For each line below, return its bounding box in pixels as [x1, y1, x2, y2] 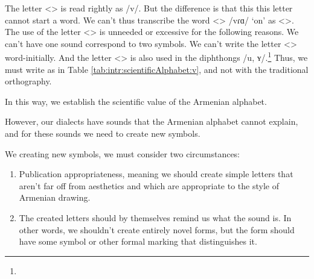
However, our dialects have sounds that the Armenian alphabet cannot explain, [5, 115, 298, 128]
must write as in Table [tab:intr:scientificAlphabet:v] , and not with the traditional [5, 63, 309, 75]
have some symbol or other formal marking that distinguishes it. [19, 235, 257, 248]
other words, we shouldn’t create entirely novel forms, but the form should [19, 223, 295, 236]
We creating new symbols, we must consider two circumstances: [5, 147, 240, 160]
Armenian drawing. [19, 191, 91, 204]
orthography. [5, 75, 52, 87]
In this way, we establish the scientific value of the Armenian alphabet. [5, 95, 267, 107]
